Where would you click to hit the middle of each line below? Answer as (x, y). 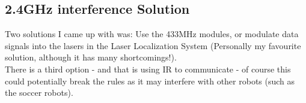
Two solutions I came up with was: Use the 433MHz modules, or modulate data (152, 34)
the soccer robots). (39, 93)
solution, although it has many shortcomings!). (91, 57)
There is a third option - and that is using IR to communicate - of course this (148, 69)
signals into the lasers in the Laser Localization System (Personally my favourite (153, 45)
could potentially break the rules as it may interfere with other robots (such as (150, 81)
